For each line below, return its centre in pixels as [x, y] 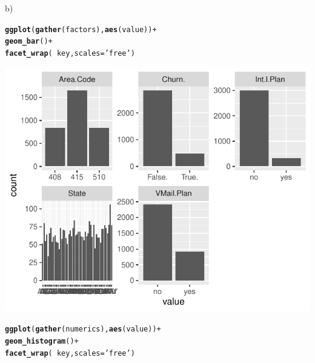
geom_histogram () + [42, 341]
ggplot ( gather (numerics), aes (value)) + [83, 329]
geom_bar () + [29, 42]
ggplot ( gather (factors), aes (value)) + [81, 29]
